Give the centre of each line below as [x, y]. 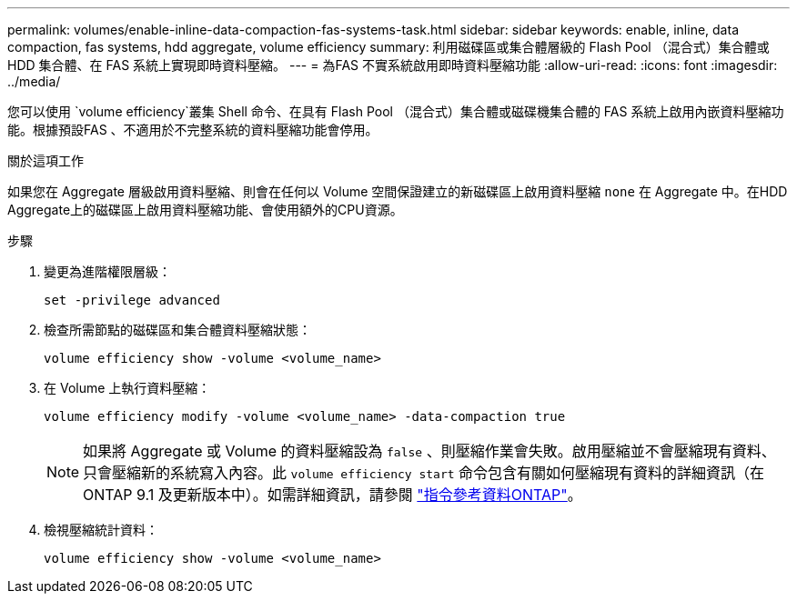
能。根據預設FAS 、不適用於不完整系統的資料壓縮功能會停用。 [193, 130]
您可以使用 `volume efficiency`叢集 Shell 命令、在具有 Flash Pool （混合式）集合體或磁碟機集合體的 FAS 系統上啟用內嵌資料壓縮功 [396, 111]
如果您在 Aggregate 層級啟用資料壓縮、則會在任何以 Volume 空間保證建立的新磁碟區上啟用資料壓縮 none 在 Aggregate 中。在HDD [398, 191]
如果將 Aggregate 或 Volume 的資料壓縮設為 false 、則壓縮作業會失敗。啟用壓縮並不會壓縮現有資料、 [429, 451]
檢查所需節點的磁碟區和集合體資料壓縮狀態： [177, 330]
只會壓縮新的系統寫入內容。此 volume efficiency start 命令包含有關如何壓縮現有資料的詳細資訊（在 [424, 473]
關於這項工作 [45, 160]
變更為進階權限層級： [107, 271]
